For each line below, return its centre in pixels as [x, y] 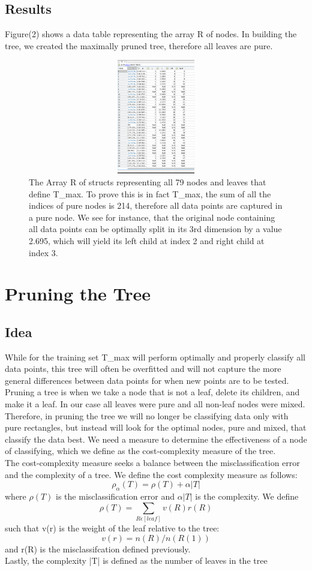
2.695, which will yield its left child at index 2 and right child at [147, 240]
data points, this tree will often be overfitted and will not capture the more [143, 369]
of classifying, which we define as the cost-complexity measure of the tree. [140, 451]
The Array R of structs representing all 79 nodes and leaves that [148, 181]
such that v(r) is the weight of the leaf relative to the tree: [112, 528]
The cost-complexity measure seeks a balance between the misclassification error [152, 463]
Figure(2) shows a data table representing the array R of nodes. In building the [151, 34]
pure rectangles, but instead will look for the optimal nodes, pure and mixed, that [156, 427]
